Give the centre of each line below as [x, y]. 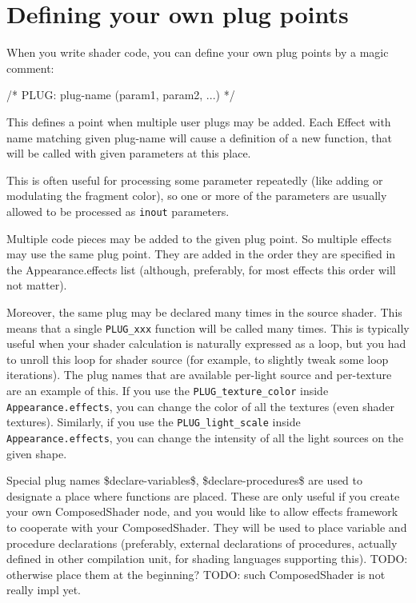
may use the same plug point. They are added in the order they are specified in [201, 254]
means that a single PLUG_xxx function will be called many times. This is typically [208, 327]
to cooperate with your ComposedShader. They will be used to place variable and [207, 527]
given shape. [37, 453]
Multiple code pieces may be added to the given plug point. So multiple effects [199, 238]
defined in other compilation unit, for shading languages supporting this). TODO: [207, 559]
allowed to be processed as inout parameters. [118, 211]
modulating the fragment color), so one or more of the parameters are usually [197, 196]
